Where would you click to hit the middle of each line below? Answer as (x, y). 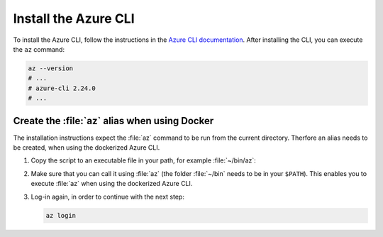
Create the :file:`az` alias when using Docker (113, 121)
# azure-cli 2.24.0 (62, 88)
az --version (51, 68)
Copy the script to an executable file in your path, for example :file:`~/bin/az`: (144, 160)
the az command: (39, 49)
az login (61, 215)
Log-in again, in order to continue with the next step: (107, 197)
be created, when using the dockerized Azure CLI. (87, 147)
